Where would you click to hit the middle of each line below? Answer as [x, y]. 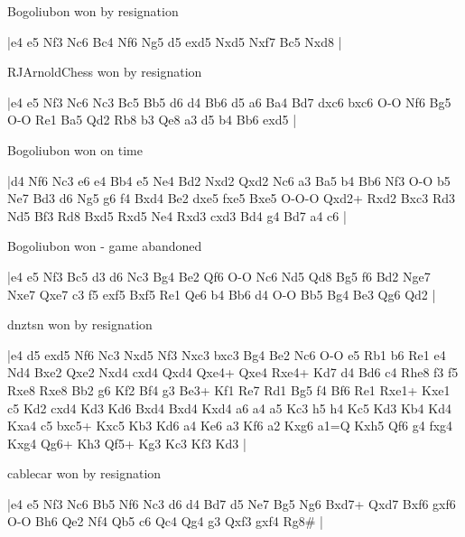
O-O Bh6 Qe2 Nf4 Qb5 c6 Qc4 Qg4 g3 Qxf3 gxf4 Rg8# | [165, 521]
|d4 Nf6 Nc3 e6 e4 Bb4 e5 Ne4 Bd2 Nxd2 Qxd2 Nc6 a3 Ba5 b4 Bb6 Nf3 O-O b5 [229, 180]
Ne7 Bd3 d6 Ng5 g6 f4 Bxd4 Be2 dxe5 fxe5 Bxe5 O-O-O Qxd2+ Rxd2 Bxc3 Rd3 [231, 198]
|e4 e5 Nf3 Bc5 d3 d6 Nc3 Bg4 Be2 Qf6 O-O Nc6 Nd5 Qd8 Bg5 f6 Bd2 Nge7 [219, 276]
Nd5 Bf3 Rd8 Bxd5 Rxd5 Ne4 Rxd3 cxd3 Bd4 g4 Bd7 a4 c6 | [177, 215]
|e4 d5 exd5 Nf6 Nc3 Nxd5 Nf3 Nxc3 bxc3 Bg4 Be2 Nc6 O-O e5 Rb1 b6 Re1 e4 [227, 354]
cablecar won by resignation [84, 473]
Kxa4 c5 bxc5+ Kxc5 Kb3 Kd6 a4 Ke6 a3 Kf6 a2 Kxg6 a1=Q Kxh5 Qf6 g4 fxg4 [230, 426]
